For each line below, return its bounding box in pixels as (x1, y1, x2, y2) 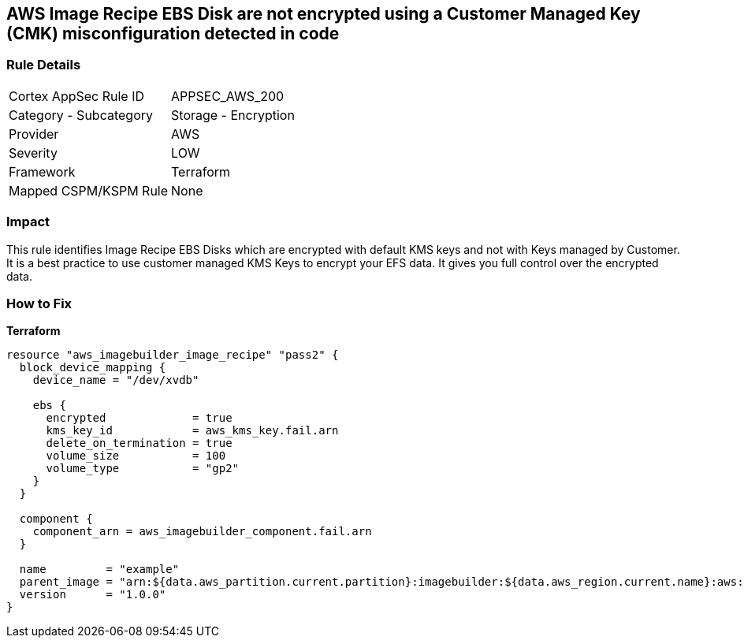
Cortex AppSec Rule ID (9, 87, 145, 104)
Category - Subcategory (9, 106, 153, 123)
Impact (6, 214, 50, 230)
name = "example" (19, 563, 180, 576)
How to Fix (6, 295, 73, 311)
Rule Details (6, 57, 81, 73)
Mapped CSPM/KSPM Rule (9, 182, 169, 199)
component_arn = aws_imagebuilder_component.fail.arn (32, 525, 372, 538)
